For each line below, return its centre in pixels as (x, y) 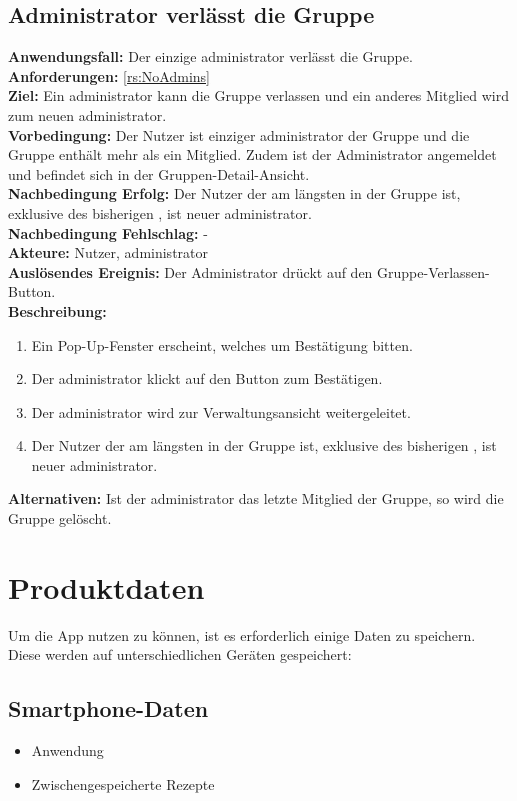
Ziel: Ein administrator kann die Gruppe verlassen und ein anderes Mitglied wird (258, 95)
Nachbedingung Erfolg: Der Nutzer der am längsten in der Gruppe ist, (234, 193)
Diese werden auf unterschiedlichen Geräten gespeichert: (180, 654)
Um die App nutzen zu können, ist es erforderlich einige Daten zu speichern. (242, 634)
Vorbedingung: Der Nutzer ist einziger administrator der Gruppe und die (239, 134)
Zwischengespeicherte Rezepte (123, 783)
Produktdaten (106, 586)
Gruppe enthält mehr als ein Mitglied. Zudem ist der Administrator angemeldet (252, 154)
